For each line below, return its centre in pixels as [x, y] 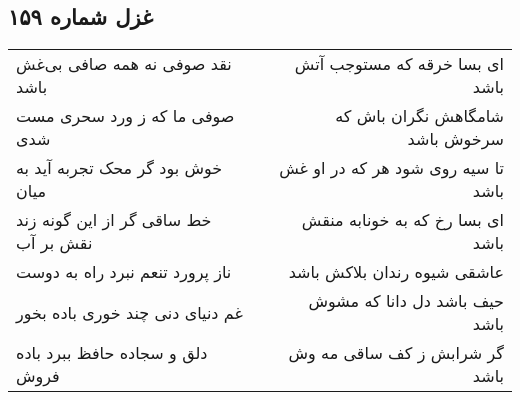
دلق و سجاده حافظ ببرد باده [112, 353]
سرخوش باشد [455, 139]
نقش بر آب [54, 243]
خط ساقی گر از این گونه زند [114, 220]
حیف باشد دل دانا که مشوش [406, 301]
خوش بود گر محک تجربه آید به [119, 168]
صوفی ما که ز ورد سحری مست [125, 116]
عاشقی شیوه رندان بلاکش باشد [396, 272]
